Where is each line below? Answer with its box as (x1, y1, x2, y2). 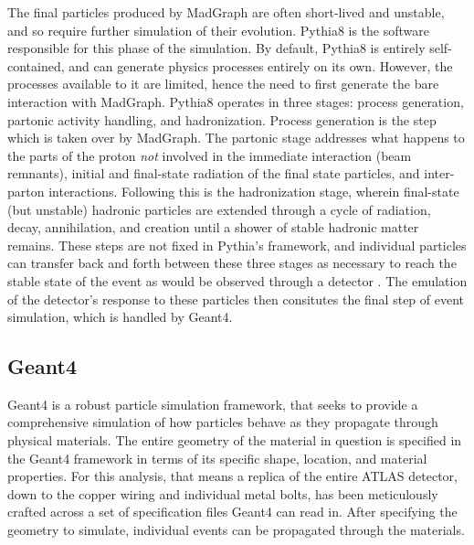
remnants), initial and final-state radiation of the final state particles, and (7, 164, 420, 183)
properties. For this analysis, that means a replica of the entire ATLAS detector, (7, 466, 458, 486)
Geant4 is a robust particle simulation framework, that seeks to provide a (7, 394, 418, 413)
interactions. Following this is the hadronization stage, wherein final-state (48, 181, 459, 200)
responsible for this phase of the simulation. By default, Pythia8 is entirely (7, 38, 426, 58)
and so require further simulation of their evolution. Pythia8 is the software (7, 20, 429, 39)
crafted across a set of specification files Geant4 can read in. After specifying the (7, 502, 458, 521)
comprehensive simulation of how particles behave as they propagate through (7, 412, 438, 432)
